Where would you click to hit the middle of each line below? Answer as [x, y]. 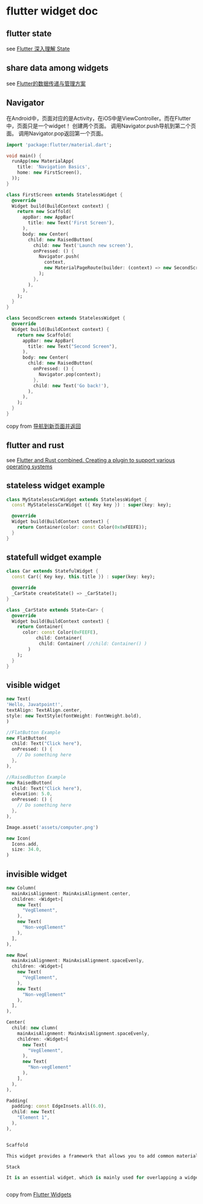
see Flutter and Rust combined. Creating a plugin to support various [91, 460]
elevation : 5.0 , [32, 794]
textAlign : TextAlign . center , [44, 710]
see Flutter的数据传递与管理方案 [46, 83]
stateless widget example [56, 486]
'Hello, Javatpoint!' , [35, 705]
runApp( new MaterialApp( [43, 162]
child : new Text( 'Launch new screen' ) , [83, 245]
